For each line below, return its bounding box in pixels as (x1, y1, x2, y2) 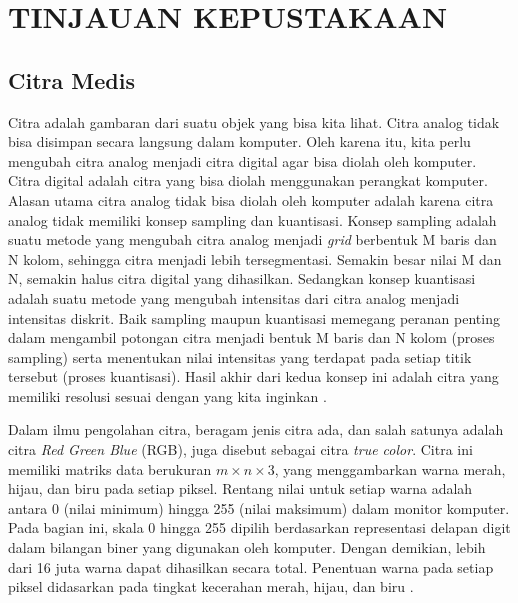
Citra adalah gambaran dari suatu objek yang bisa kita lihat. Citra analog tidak (8, 111, 500, 132)
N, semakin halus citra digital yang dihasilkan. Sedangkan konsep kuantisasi (8, 268, 476, 289)
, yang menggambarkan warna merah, (274, 458, 506, 479)
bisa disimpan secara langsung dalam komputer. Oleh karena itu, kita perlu (8, 131, 471, 152)
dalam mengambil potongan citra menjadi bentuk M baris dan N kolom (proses (8, 327, 495, 348)
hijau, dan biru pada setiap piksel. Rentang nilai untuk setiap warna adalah (8, 478, 473, 499)
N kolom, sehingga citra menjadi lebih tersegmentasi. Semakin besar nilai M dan (8, 248, 502, 269)
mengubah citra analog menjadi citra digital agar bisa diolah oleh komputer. (8, 150, 477, 171)
